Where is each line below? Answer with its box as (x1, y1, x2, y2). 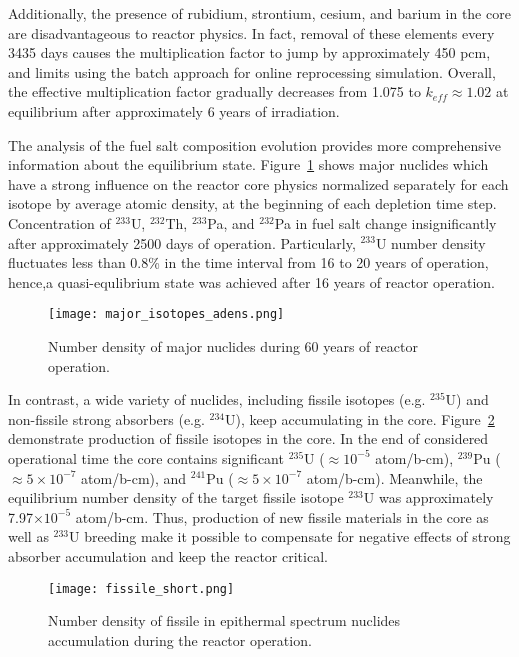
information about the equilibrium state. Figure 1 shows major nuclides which (8, 154, 489, 175)
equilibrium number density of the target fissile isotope (8, 487, 344, 508)
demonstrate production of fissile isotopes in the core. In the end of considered (8, 428, 489, 449)
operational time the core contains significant (8, 447, 284, 468)
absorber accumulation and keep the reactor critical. (8, 545, 328, 566)
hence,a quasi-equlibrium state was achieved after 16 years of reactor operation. (8, 271, 496, 292)
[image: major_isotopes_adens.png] (48, 307, 285, 322)
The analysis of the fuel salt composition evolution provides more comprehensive (8, 134, 501, 155)
